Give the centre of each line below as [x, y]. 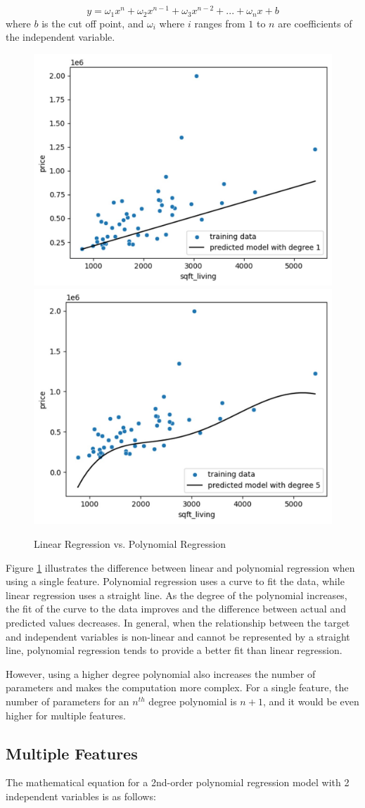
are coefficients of [315, 23]
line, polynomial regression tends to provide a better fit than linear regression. [174, 650]
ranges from [220, 23]
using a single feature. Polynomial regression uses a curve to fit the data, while [175, 581]
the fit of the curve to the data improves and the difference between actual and [176, 609]
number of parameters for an [68, 701]
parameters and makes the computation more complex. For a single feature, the [177, 687]
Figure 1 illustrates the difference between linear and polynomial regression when [180, 567]
